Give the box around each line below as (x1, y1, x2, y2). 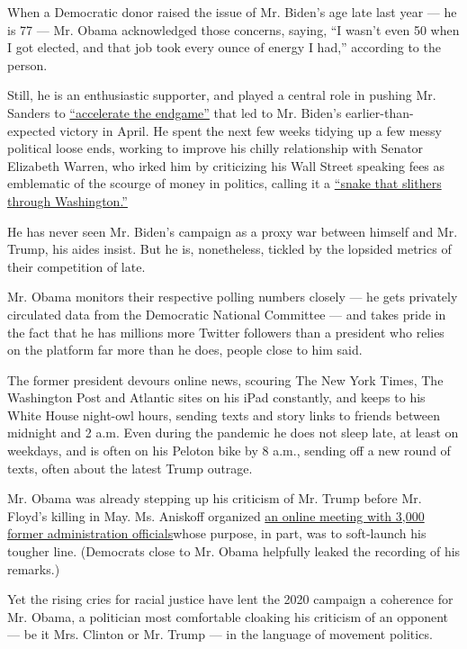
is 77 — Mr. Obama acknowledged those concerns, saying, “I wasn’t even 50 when (7, 20, 460, 39)
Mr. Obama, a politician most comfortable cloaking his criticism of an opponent (7, 607, 448, 626)
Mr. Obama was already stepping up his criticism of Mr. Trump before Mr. (7, 489, 422, 508)
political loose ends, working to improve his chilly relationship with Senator (7, 139, 424, 158)
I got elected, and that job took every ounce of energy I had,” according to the (7, 38, 441, 57)
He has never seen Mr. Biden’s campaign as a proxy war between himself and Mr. (7, 221, 458, 240)
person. (7, 55, 48, 74)
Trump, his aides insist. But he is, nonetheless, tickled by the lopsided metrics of (7, 239, 452, 258)
